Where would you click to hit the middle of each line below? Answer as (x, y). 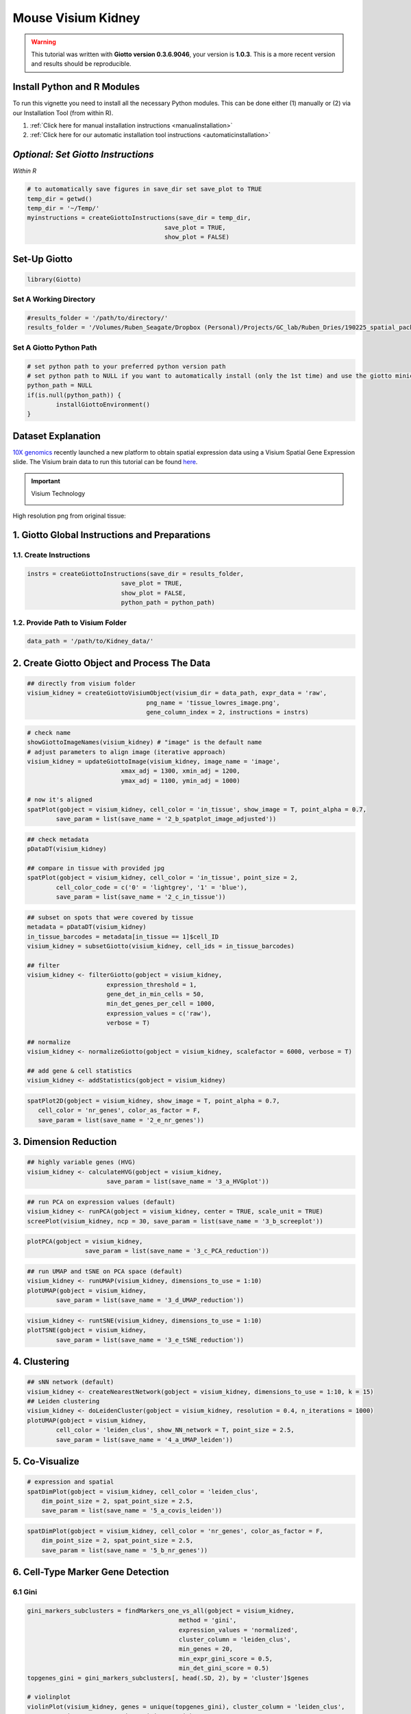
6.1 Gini (25, 1592)
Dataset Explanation (57, 436)
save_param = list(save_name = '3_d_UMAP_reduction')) (150, 1300)
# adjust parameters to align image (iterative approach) (126, 752)
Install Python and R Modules (76, 87)
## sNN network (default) (71, 1382)
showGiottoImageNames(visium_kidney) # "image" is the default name (145, 743)
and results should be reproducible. (81, 64)
